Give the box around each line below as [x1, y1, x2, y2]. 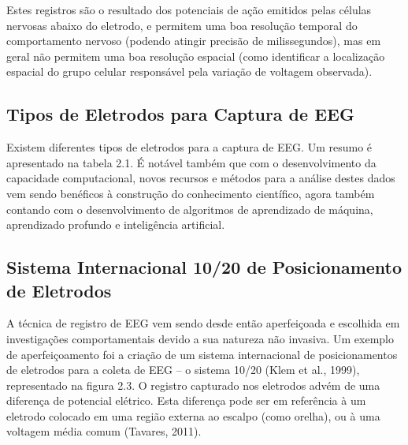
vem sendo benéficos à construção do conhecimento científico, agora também [6, 185, 375, 201]
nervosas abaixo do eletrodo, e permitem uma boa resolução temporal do [6, 17, 358, 33]
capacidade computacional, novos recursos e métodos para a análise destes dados [6, 170, 395, 186]
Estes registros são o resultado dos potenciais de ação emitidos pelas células [6, 2, 372, 17]
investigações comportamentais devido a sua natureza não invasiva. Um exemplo [6, 330, 394, 346]
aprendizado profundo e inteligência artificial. [6, 216, 225, 233]
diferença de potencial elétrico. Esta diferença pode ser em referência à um [6, 392, 366, 409]
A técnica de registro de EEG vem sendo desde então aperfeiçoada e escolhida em [6, 315, 400, 331]
